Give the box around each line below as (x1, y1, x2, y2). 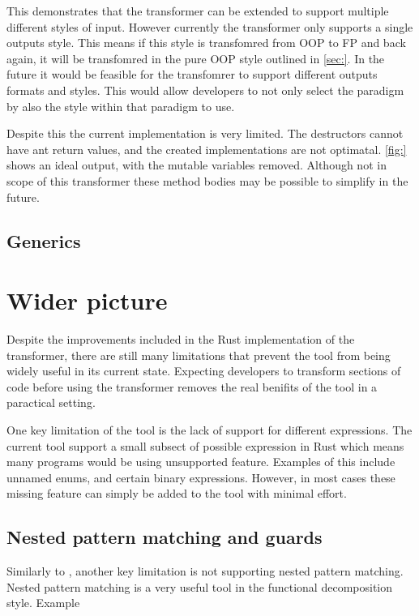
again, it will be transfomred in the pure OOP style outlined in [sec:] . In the (6, 49, 385, 66)
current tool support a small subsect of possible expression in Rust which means (6, 437, 404, 454)
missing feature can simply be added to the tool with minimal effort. (6, 485, 347, 502)
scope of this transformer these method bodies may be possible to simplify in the (6, 172, 408, 189)
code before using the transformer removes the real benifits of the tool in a (6, 378, 378, 395)
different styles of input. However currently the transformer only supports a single (6, 18, 413, 35)
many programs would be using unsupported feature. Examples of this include (6, 453, 395, 470)
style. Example (6, 594, 80, 611)
